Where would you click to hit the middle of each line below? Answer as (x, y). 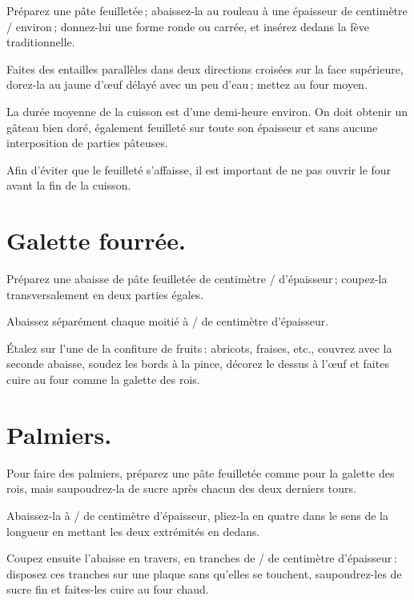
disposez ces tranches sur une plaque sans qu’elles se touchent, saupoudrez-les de (204, 573)
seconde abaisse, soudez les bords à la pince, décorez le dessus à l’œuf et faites (198, 364)
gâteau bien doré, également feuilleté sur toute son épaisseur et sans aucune (192, 127)
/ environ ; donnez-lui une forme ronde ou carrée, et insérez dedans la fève (188, 26)
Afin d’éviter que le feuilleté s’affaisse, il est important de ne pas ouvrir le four (199, 169)
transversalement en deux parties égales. (105, 294)
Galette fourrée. (96, 240)
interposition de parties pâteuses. (87, 143)
